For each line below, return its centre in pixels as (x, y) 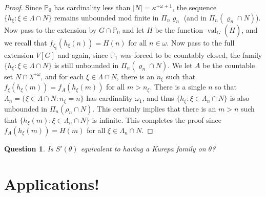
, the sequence (195, 7)
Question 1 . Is (29, 148)
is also (240, 98)
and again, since (83, 55)
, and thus (158, 98)
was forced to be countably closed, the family (191, 55)
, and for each (62, 76)
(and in (195, 17)
